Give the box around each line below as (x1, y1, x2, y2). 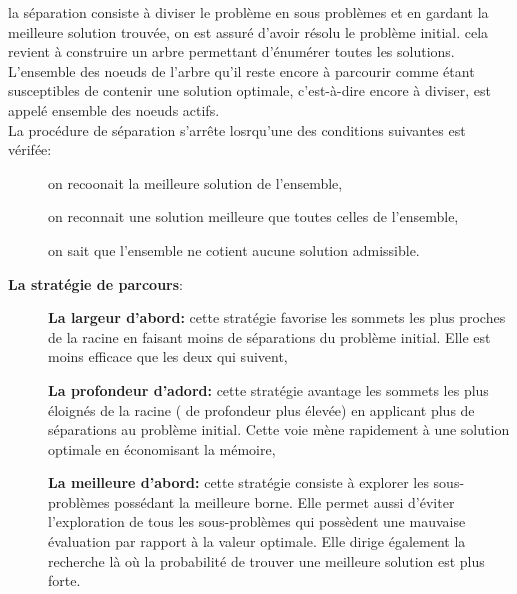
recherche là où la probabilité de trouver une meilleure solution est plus (48, 550, 485, 571)
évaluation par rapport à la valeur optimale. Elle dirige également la (48, 531, 466, 552)
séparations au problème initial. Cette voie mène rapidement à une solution (48, 419, 510, 440)
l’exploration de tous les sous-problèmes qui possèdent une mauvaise (48, 511, 466, 532)
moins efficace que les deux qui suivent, (48, 346, 288, 367)
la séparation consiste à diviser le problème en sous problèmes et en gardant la (8, 2, 489, 22)
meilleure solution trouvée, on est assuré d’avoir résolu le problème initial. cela (8, 21, 489, 42)
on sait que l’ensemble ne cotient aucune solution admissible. (48, 239, 420, 260)
